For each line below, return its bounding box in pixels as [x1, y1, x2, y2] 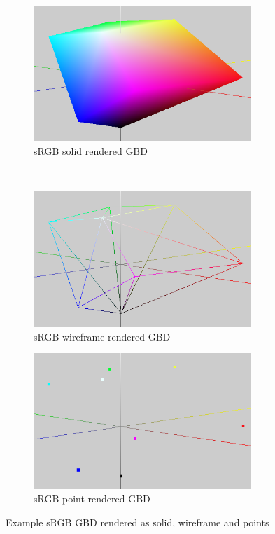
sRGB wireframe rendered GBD [34, 329, 171, 343]
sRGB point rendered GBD [34, 491, 150, 506]
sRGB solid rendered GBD [34, 143, 148, 158]
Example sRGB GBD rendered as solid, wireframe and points [6, 514, 269, 529]
